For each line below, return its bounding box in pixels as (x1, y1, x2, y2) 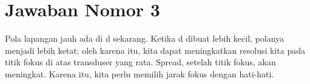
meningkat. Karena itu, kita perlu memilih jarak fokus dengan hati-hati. (5, 67, 274, 80)
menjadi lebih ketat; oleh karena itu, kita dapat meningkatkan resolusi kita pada (5, 44, 305, 56)
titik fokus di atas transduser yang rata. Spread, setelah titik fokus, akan (5, 56, 276, 68)
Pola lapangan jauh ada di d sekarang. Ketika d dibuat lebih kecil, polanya (5, 32, 285, 45)
